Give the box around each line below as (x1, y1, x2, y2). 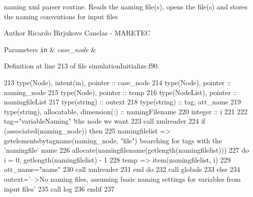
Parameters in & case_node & (4, 44, 96, 54)
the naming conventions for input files (4, 11, 118, 21)
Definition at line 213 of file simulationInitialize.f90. (4, 61, 159, 71)
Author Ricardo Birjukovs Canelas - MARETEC (4, 28, 151, 38)
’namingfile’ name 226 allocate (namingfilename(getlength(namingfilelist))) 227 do (4, 145, 249, 155)
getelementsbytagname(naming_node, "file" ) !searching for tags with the (4, 135, 222, 145)
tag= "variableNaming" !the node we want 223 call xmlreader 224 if (4, 116, 205, 126)
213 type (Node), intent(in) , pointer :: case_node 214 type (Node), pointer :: (4, 77, 231, 88)
